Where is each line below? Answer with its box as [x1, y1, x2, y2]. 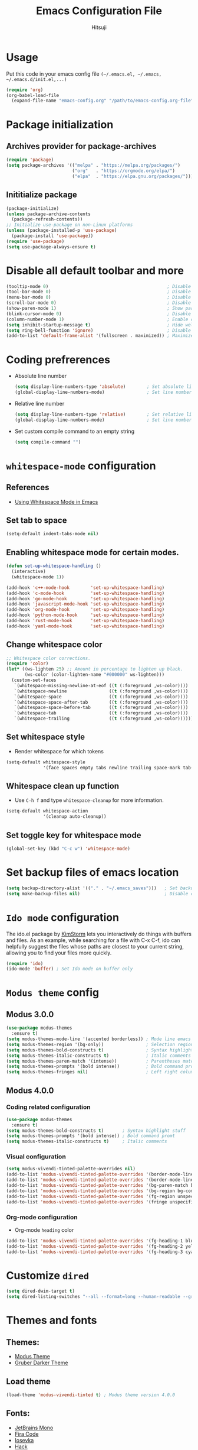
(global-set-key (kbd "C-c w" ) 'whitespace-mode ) [6, 846, 131, 852]
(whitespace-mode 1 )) [11, 574, 65, 580]
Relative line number [14, 400, 65, 407]
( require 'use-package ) [6, 238, 65, 244]
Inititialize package [6, 190, 78, 200]
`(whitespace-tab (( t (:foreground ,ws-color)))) [14, 710, 189, 716]
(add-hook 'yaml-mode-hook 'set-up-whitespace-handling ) [6, 623, 165, 629]
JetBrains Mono [14, 1424, 54, 1431]
